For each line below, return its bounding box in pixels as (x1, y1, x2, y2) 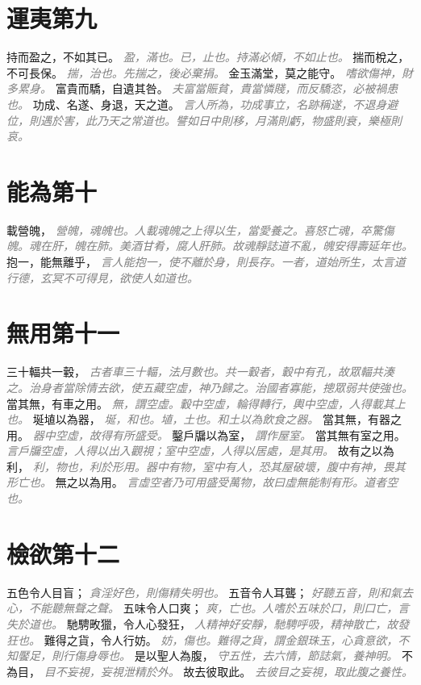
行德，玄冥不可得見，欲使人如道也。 (6, 269, 198, 286)
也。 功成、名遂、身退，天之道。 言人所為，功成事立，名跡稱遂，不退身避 (6, 95, 398, 112)
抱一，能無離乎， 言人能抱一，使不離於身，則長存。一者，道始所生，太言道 (6, 253, 406, 269)
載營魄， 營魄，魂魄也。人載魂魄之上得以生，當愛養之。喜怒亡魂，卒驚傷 (6, 221, 394, 238)
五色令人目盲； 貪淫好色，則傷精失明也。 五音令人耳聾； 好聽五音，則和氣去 (6, 583, 413, 600)
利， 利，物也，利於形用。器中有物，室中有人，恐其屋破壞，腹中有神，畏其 (6, 457, 406, 474)
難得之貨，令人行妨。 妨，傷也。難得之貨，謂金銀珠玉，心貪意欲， (44, 631, 398, 648)
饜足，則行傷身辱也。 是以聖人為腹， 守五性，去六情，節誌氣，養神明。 (17, 647, 398, 664)
